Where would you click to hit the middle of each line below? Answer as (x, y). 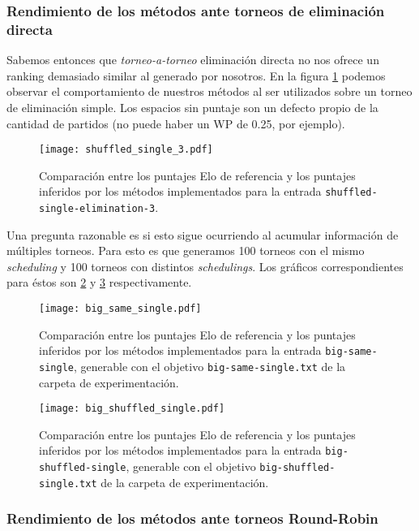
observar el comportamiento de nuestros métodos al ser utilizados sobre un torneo (209, 91)
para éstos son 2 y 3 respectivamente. (99, 282)
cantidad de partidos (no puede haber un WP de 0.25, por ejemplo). (176, 123)
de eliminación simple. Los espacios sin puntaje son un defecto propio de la (192, 107)
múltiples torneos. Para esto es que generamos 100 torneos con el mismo (186, 250)
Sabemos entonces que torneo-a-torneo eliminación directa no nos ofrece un (193, 60)
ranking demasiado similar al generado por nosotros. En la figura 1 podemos (196, 75)
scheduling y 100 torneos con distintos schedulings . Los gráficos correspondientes (205, 266)
